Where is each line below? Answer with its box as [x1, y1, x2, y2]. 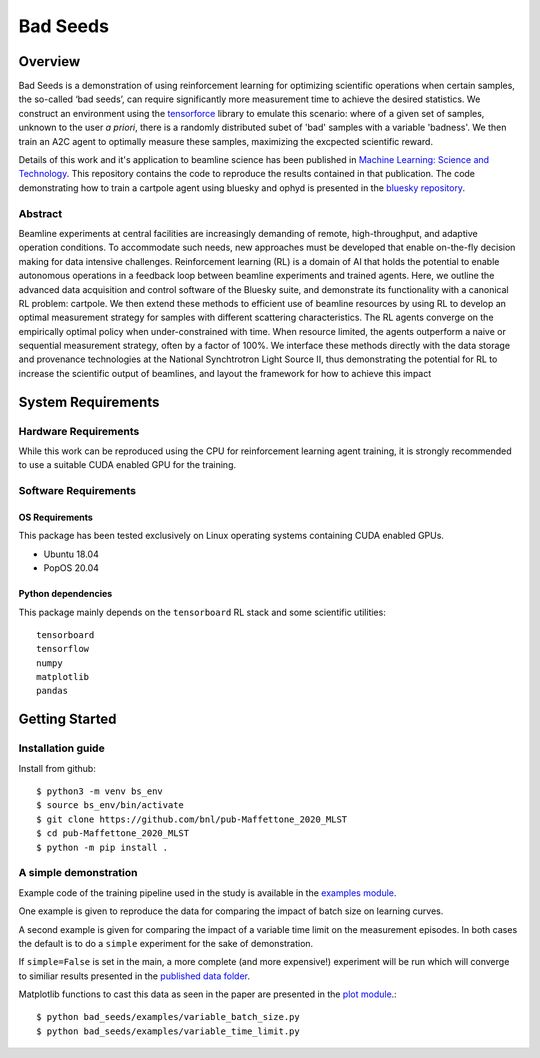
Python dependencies [18, 588, 113, 600]
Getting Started [18, 711, 117, 728]
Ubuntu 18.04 [43, 548, 99, 560]
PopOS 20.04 [43, 562, 100, 574]
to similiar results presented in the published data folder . [18, 970, 250, 982]
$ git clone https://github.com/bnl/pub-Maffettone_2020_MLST [36, 813, 348, 825]
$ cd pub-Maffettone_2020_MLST [36, 828, 190, 839]
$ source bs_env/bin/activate [36, 800, 185, 811]
